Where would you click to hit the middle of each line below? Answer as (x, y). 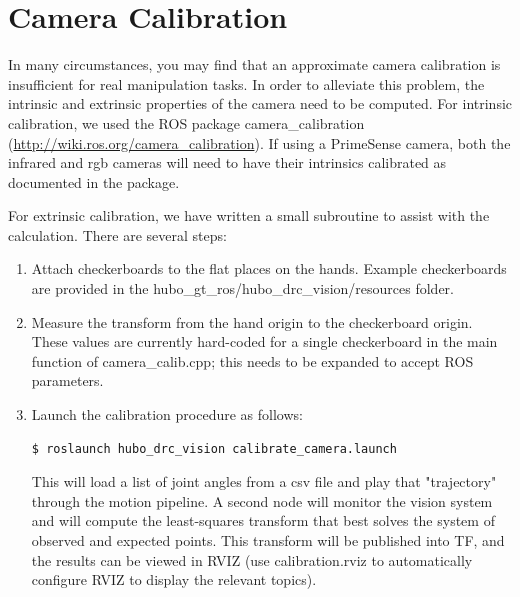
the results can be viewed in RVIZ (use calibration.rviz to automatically (252, 559)
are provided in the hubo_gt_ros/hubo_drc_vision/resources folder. (242, 288)
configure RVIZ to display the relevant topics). (174, 579)
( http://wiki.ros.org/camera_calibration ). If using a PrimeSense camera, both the (259, 142)
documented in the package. (94, 181)
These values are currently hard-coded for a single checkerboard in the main (264, 341)
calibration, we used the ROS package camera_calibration (186, 122)
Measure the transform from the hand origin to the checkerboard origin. (252, 321)
